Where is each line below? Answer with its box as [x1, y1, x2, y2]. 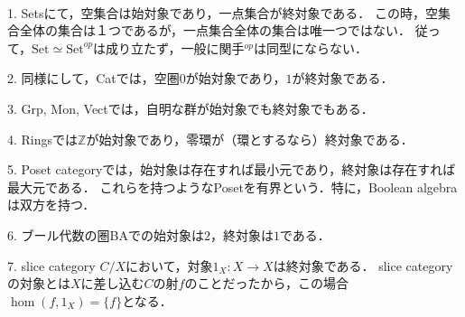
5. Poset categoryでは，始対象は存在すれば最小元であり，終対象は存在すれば [7, 160, 456, 179]
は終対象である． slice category [273, 256, 453, 275]
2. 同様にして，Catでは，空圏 [7, 69, 180, 88]
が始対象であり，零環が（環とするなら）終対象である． [86, 129, 414, 148]
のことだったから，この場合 [184, 274, 349, 293]
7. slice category [7, 256, 96, 275]
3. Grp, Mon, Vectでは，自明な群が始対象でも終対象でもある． [7, 98, 374, 117]
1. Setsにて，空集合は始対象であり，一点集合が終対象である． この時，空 [7, 3, 438, 22]
